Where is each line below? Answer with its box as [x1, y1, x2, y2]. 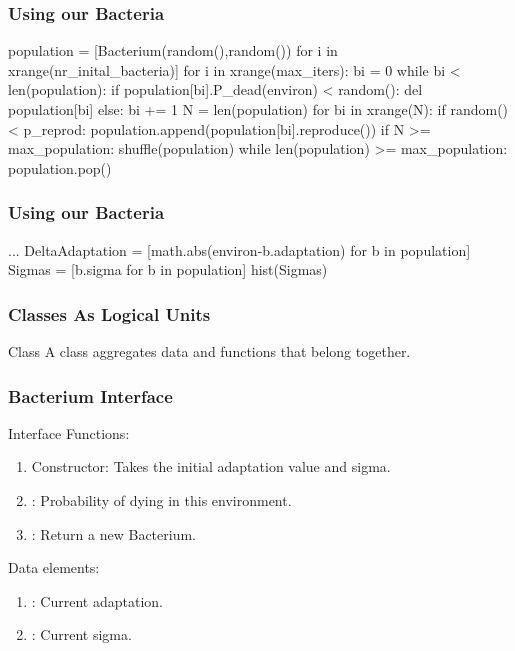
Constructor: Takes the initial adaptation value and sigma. [31, 456, 391, 477]
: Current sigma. [31, 624, 132, 645]
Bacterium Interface [8, 383, 173, 408]
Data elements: [8, 557, 100, 578]
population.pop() [8, 157, 112, 178]
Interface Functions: [8, 422, 130, 443]
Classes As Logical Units [8, 301, 211, 326]
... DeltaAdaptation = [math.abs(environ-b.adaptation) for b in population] [8, 239, 471, 260]
